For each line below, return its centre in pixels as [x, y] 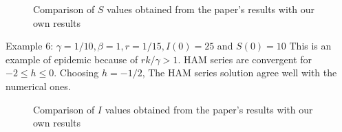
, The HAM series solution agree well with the [239, 73]
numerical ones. [38, 86]
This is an [310, 46]
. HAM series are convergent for [245, 59]
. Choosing [76, 73]
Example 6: [30, 46]
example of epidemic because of [72, 59]
